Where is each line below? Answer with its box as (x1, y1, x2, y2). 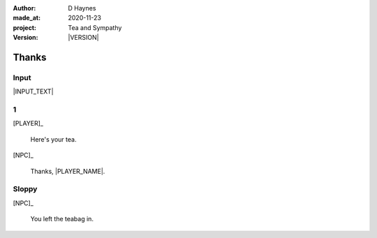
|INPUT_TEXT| (13, 87, 54, 96)
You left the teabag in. (30, 215, 94, 223)
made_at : (13, 14, 41, 22)
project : (13, 23, 36, 31)
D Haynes (68, 4, 96, 12)
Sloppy (13, 184, 38, 194)
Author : (13, 4, 36, 12)
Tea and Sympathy (68, 23, 122, 31)
